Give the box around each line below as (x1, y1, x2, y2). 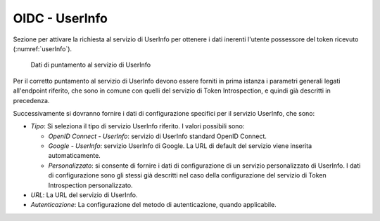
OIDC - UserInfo (13, 11, 108, 26)
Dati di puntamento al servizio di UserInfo (30, 60, 151, 69)
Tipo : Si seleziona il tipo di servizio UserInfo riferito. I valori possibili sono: (30, 122, 245, 130)
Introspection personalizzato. (48, 181, 133, 189)
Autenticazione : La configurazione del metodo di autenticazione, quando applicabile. (30, 201, 277, 209)
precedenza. (13, 96, 50, 105)
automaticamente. (48, 152, 101, 160)
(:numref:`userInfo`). (13, 44, 72, 53)
